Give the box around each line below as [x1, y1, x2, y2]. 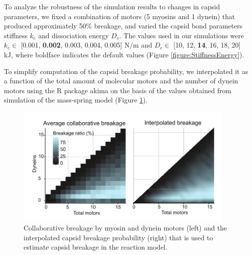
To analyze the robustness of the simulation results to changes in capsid [4, 1, 220, 11]
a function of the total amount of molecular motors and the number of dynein [4, 76, 238, 86]
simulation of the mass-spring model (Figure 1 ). [4, 95, 148, 105]
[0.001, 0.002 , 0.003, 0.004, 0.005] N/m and [21, 40, 152, 50]
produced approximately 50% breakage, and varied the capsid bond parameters [4, 21, 243, 31]
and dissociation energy [38, 30, 109, 40]
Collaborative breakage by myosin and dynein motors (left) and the [24, 223, 227, 233]
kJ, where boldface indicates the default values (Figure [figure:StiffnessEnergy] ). [4, 49, 244, 59]
